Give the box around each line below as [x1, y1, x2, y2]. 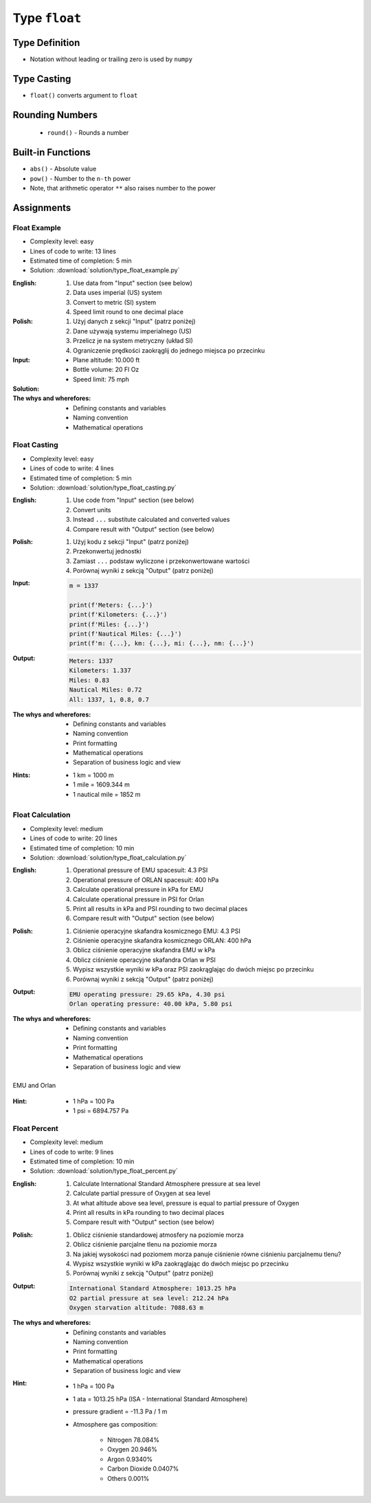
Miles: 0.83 [69, 676, 110, 684]
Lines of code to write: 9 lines [30, 1148, 114, 1156]
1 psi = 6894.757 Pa [73, 1107, 129, 1115]
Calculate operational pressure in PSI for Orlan [73, 895, 204, 903]
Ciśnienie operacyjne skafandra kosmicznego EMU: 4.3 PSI [73, 927, 240, 935]
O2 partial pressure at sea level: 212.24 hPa [69, 1294, 229, 1302]
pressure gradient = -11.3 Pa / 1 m [73, 1407, 168, 1416]
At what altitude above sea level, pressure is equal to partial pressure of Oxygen [73, 1198, 300, 1207]
